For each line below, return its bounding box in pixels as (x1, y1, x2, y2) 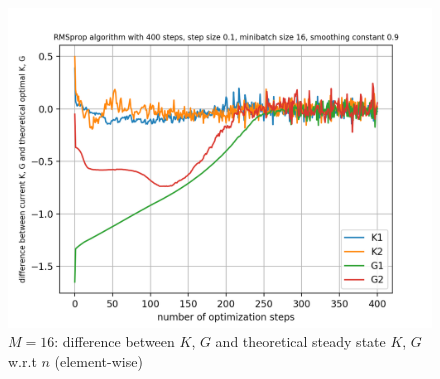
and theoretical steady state (215, 331, 386, 352)
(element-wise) (54, 350, 143, 371)
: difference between (54, 331, 175, 352)
